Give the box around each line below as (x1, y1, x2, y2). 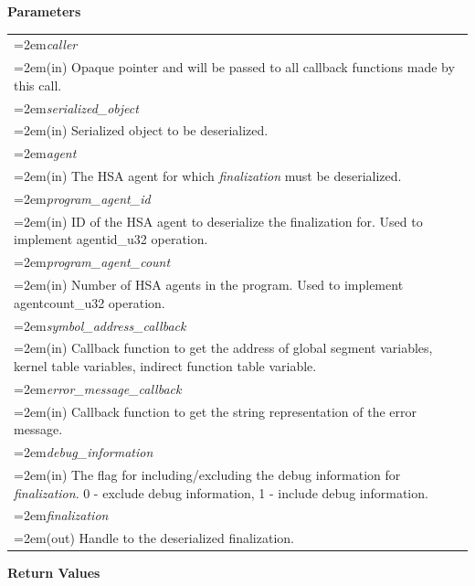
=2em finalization (14, 506, 109, 525)
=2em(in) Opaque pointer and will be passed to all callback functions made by (14, 58, 455, 77)
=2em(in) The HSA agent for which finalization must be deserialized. (14, 166, 402, 186)
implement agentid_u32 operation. (14, 229, 208, 249)
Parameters (7, 2, 81, 20)
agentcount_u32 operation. (14, 293, 165, 312)
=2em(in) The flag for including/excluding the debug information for (14, 464, 401, 484)
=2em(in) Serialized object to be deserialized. (14, 121, 269, 140)
